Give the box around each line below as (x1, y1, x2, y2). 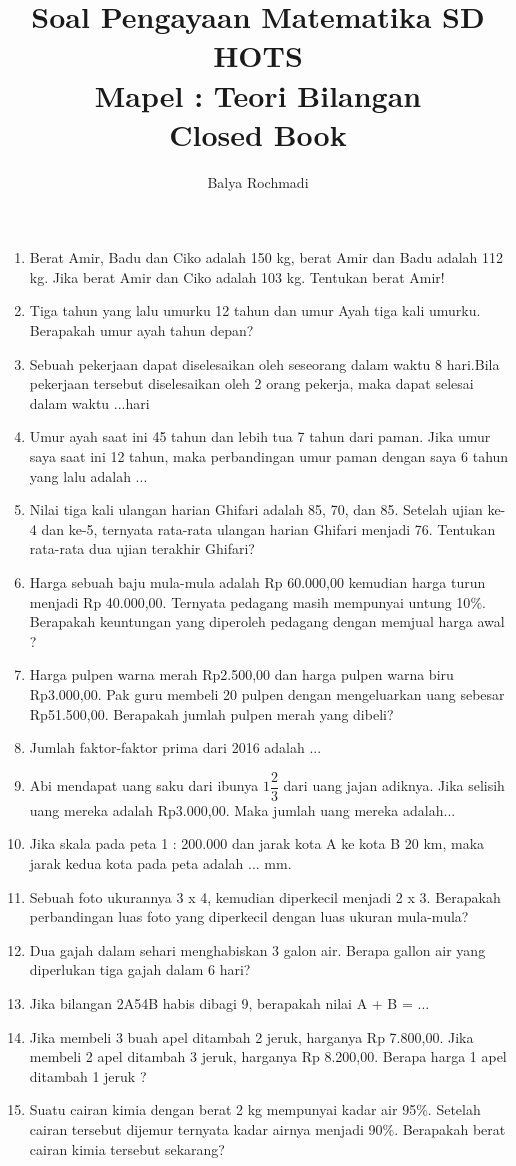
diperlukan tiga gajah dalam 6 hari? (29, 959, 251, 980)
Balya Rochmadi (207, 171, 309, 192)
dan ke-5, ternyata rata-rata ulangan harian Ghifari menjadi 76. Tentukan (41, 518, 496, 539)
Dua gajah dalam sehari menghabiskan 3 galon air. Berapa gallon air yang (29, 939, 486, 960)
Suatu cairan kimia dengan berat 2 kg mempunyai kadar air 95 (29, 1099, 417, 1120)
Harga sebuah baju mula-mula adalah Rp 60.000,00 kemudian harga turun (29, 572, 486, 592)
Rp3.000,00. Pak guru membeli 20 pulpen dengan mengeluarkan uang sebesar (29, 683, 505, 704)
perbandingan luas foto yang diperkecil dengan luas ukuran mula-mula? (29, 906, 469, 927)
